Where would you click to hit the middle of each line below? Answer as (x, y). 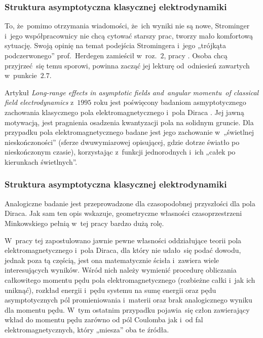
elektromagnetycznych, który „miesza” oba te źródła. (87, 329)
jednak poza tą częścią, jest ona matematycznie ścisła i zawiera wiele (112, 260)
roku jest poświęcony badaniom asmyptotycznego (170, 102)
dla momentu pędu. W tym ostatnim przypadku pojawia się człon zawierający (127, 309)
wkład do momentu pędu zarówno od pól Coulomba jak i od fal (104, 320)
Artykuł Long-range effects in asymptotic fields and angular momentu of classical (132, 92)
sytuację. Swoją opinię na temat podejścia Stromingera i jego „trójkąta (116, 45)
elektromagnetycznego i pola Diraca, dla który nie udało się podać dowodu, (123, 250)
